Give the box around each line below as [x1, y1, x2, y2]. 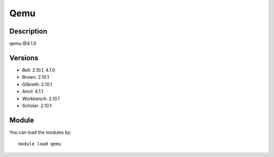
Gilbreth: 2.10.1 [22, 81, 52, 87]
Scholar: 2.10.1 [22, 102, 52, 109]
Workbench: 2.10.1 [22, 96, 60, 102]
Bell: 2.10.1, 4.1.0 [22, 67, 55, 73]
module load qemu [18, 141, 61, 147]
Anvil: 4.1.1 [22, 88, 43, 95]
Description [9, 27, 48, 36]
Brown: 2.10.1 [22, 74, 49, 80]
